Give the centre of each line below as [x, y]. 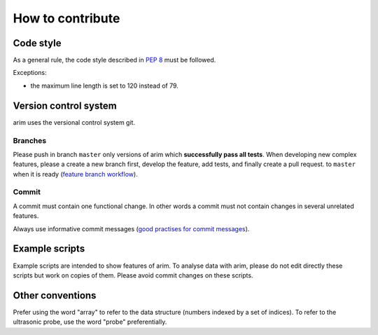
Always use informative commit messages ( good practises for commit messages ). [131, 228]
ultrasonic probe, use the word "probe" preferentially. [90, 322]
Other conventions [55, 295]
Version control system [65, 105]
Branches [30, 140]
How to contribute [66, 18]
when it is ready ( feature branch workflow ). [75, 174]
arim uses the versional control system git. [74, 122]
